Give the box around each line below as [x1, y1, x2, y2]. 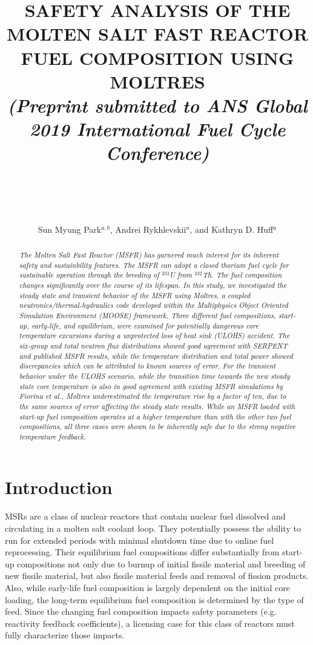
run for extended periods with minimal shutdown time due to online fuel [5, 533, 274, 546]
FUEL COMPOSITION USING [21, 45, 294, 70]
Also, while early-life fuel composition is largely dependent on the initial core [5, 581, 290, 593]
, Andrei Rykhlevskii [110, 222, 186, 235]
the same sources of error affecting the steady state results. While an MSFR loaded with [19, 401, 295, 411]
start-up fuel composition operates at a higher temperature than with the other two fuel [19, 411, 291, 421]
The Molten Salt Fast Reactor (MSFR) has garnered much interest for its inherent [19, 250, 279, 260]
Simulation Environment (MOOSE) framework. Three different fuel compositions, [19, 310, 276, 320]
